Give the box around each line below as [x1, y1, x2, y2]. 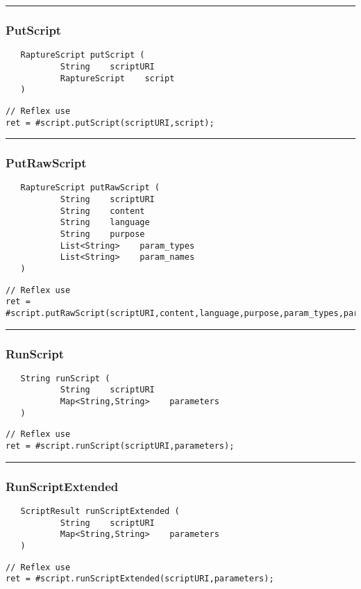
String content [60, 206, 145, 216]
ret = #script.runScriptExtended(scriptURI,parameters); [6, 574, 274, 584]
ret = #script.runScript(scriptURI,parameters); [6, 441, 235, 451]
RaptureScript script [60, 73, 175, 83]
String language [60, 217, 150, 228]
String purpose [60, 229, 145, 239]
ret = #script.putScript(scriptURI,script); [6, 117, 215, 128]
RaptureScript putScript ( [20, 50, 145, 60]
